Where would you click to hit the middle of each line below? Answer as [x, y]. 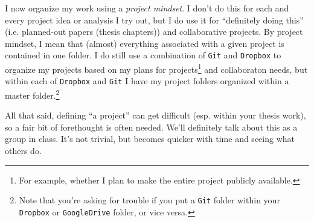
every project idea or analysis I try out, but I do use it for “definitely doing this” [154, 20]
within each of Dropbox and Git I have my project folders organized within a [147, 81]
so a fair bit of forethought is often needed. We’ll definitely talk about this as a [151, 127]
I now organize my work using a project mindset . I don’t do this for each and [147, 8]
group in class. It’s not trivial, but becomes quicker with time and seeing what [150, 139]
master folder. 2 [32, 94]
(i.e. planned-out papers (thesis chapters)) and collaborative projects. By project [154, 32]
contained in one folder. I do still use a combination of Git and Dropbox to [143, 55]
